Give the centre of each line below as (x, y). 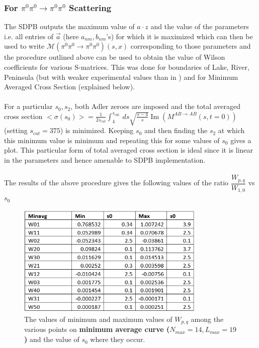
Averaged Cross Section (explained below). (70, 87)
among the (207, 319)
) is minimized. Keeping (97, 130)
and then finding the (176, 130)
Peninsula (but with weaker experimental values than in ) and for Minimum (121, 77)
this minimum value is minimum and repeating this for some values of (112, 140)
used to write (24, 46)
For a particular (28, 106)
